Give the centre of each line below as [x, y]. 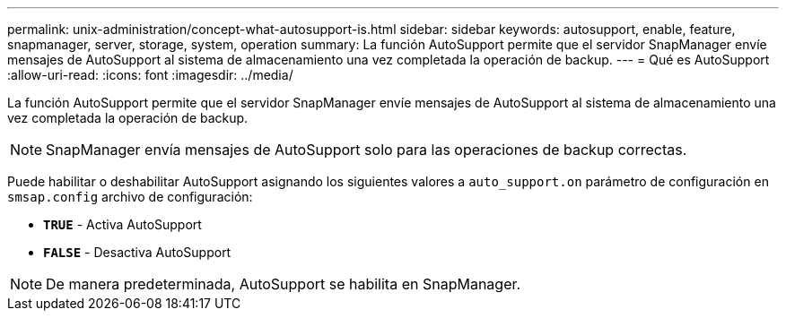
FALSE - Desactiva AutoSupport [137, 252]
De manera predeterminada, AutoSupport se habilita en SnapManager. [284, 284]
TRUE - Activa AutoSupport [122, 224]
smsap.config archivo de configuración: [130, 197]
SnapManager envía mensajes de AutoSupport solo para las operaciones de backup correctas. [367, 150]
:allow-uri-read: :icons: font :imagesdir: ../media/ [150, 75]
